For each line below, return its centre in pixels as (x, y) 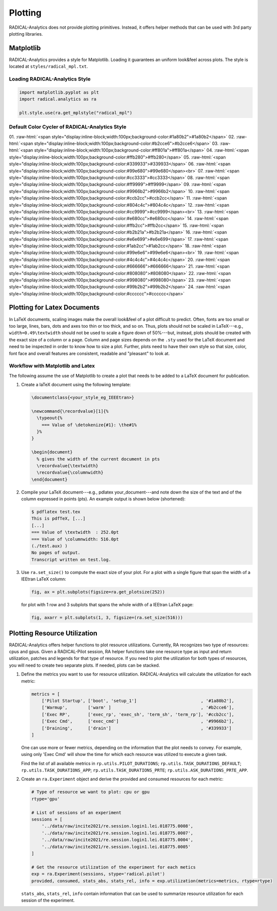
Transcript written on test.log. (71, 559)
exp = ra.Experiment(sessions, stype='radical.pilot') (98, 874)
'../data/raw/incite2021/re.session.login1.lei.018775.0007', (117, 833)
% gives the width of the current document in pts (98, 459)
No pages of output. (56, 553)
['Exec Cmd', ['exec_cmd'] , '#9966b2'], (138, 721)
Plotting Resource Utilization (53, 633)
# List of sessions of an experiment (76, 812)
